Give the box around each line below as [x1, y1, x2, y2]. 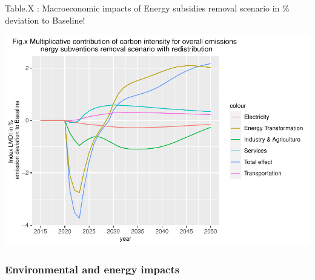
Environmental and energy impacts [5, 261, 180, 276]
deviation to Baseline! [5, 13, 85, 26]
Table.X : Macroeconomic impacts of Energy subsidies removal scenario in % [5, 2, 290, 14]
